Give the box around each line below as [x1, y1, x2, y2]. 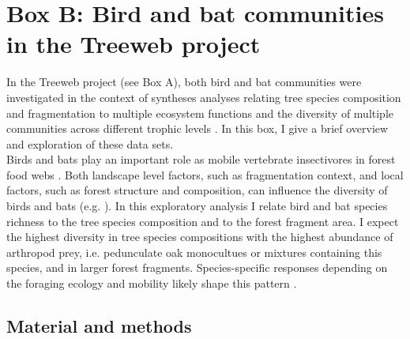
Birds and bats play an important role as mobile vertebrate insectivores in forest [6, 151, 396, 168]
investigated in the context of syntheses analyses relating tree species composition [6, 89, 401, 105]
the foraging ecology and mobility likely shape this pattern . [6, 275, 297, 292]
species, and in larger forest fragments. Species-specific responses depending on [6, 259, 388, 276]
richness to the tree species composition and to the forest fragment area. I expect [6, 213, 399, 229]
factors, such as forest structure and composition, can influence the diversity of [6, 182, 388, 198]
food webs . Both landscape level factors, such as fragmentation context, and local [6, 166, 404, 183]
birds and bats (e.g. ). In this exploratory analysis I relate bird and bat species [6, 198, 388, 214]
